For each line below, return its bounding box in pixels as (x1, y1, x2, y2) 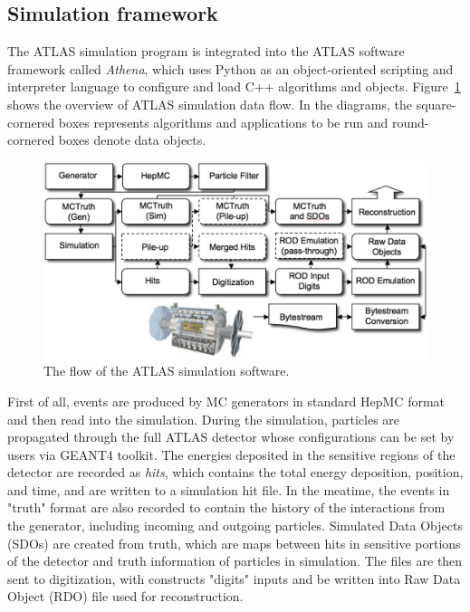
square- (416, 94, 456, 113)
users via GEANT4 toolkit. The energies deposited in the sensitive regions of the (7, 445, 456, 464)
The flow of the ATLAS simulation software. (43, 361, 290, 380)
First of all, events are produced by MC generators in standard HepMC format (7, 391, 446, 410)
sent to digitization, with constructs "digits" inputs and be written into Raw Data (7, 569, 461, 588)
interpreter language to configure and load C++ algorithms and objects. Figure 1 (7, 77, 461, 96)
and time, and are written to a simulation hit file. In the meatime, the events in (7, 480, 450, 499)
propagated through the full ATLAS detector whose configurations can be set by (7, 427, 455, 446)
